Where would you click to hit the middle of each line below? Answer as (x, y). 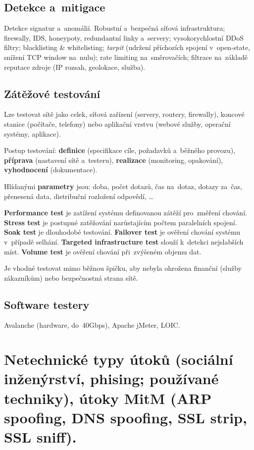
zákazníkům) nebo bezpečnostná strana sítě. (71, 277)
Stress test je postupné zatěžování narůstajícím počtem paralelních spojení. (121, 222)
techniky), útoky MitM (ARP (108, 398)
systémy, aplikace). (32, 133)
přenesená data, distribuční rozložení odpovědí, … (79, 196)
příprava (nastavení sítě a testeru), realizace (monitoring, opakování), (114, 160)
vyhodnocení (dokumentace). (51, 170)
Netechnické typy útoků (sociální (119, 359)
